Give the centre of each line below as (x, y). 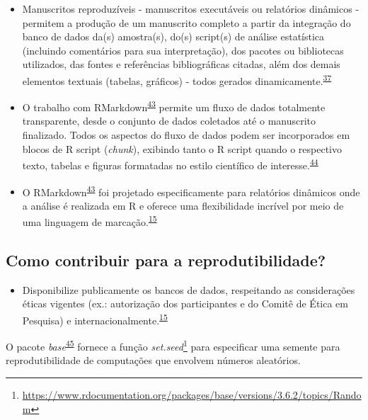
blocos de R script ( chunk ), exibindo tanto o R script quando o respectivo (182, 148)
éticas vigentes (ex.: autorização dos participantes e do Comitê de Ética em (185, 303)
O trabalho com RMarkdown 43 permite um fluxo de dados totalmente (174, 106)
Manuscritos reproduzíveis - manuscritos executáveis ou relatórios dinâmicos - (191, 8)
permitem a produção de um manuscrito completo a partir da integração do (186, 22)
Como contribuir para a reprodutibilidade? (166, 260)
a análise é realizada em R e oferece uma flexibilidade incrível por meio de (183, 205)
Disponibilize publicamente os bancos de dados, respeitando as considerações (189, 289)
